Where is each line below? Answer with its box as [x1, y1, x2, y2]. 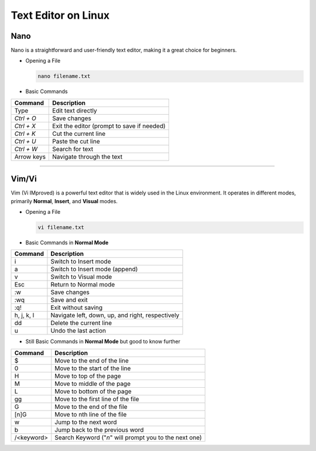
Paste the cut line [52, 137, 100, 145]
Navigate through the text [52, 152, 123, 160]
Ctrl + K [14, 129, 36, 138]
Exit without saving [50, 303, 103, 312]
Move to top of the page [54, 372, 121, 380]
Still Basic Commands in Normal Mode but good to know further [25, 338, 181, 345]
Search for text [52, 145, 94, 153]
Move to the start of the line [54, 364, 131, 372]
